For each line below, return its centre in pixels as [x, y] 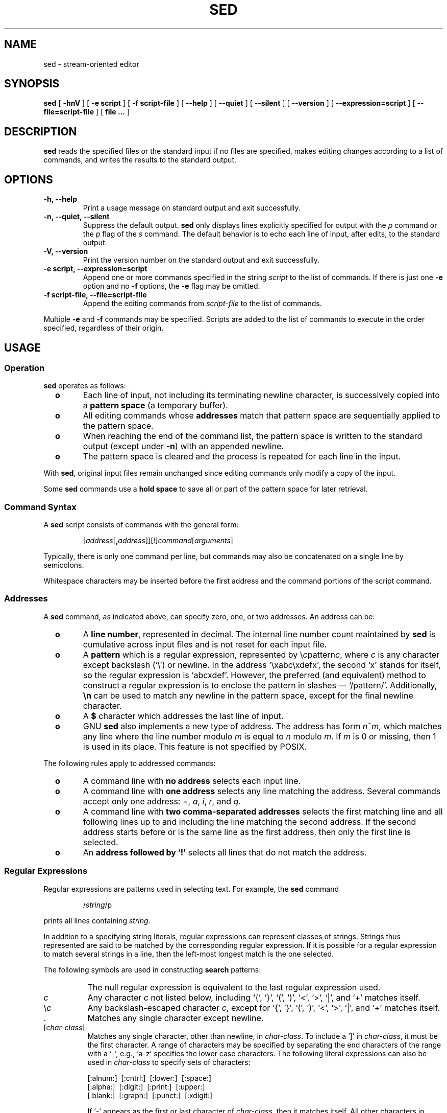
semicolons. [64, 565]
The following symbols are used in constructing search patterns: [152, 969]
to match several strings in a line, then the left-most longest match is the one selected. [189, 954]
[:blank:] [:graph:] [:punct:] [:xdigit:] [150, 1095]
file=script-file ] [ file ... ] [87, 112]
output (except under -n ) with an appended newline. [183, 446]
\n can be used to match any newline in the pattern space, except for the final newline [248, 695]
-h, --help [60, 199]
